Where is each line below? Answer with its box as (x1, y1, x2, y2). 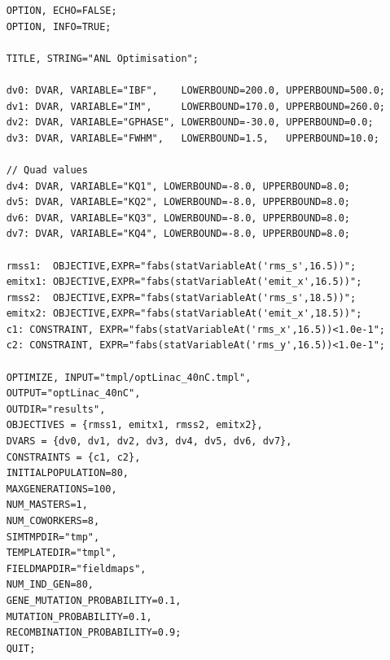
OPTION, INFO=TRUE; (6, 20, 112, 33)
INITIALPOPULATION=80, (6, 467, 129, 479)
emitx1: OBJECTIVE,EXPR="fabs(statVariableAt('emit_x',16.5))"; (6, 276, 362, 288)
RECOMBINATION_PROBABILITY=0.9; (6, 627, 182, 639)
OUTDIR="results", (6, 403, 106, 415)
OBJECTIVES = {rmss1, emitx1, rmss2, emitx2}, (6, 419, 263, 431)
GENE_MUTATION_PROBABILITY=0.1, (6, 594, 182, 606)
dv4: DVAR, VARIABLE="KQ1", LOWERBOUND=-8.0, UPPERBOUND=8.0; (6, 180, 351, 192)
